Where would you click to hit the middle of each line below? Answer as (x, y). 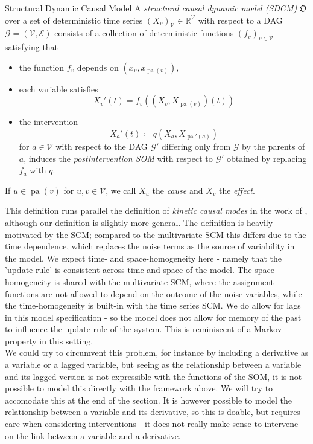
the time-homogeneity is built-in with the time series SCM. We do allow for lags (153, 305)
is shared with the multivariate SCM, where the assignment (164, 281)
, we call (121, 190)
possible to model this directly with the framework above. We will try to (139, 388)
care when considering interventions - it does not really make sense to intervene (152, 424)
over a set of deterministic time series (74, 20)
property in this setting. (49, 340)
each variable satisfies (58, 88)
